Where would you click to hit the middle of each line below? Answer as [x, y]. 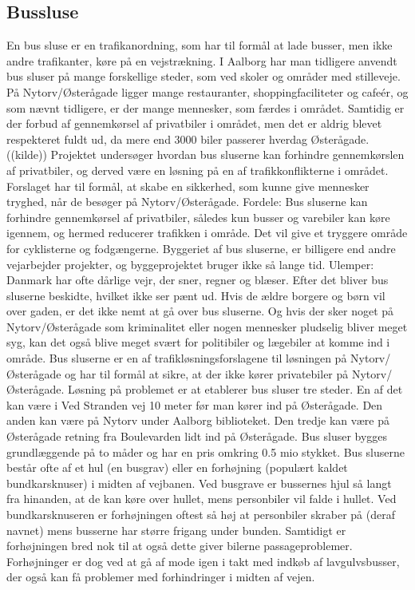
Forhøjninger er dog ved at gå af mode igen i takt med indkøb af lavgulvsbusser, [203, 561]
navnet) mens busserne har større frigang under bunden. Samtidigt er [176, 530]
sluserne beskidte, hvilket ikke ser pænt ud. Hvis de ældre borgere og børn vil [196, 295]
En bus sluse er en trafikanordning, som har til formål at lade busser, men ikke [200, 45]
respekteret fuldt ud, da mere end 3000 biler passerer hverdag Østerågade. [188, 139]
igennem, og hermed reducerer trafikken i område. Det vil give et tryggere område [207, 233]
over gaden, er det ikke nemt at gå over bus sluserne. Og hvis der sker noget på [200, 311]
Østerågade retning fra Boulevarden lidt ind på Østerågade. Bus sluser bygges [197, 436]
